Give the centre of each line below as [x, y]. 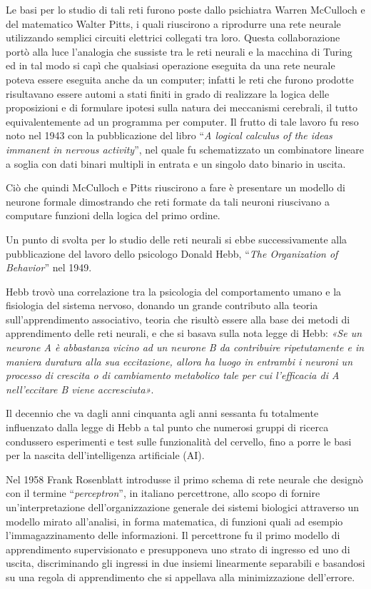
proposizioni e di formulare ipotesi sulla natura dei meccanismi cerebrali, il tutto [182, 107]
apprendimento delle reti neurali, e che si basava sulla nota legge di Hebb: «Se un [184, 333]
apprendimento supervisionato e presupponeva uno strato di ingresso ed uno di [178, 549]
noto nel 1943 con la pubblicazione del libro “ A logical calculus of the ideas [169, 135]
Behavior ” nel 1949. [49, 267]
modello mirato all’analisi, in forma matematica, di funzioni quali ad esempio [174, 521]
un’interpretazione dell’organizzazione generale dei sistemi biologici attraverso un [183, 507]
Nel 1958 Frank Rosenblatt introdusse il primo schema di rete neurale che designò [184, 479]
